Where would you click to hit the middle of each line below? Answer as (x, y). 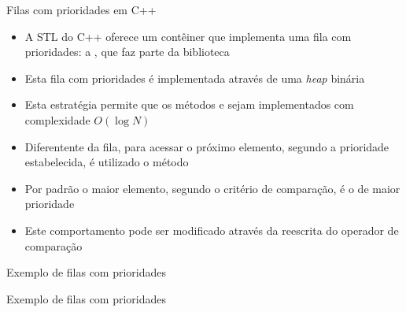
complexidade (57, 119)
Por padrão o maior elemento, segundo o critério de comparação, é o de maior (212, 188)
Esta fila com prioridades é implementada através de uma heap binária (195, 78)
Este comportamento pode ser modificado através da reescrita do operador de (212, 230)
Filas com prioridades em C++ (81, 9)
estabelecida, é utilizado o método (107, 162)
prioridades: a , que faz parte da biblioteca (127, 52)
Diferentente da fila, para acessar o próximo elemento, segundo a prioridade (207, 146)
